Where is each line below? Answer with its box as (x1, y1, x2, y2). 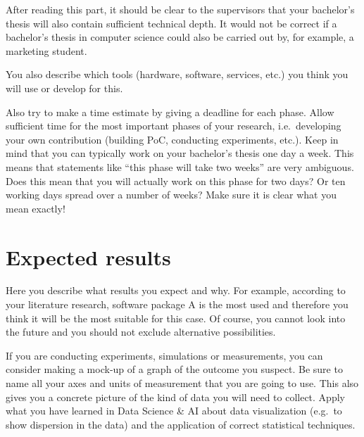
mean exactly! (6, 201, 65, 215)
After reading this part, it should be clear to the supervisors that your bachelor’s (6, 2, 355, 16)
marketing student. (6, 43, 87, 58)
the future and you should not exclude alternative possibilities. (6, 324, 276, 339)
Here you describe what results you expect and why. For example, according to (6, 283, 346, 298)
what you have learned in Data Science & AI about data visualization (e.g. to (6, 403, 342, 418)
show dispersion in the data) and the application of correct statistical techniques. (6, 417, 356, 431)
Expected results (6, 242, 171, 271)
